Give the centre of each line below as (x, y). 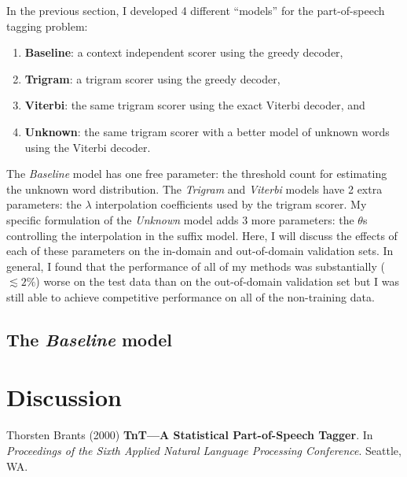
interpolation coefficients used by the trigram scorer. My (231, 204)
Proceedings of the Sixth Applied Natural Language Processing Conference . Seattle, (204, 450)
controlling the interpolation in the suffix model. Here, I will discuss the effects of (202, 235)
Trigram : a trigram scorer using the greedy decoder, (152, 78)
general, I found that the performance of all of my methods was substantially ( (196, 266)
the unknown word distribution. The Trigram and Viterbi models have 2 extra (194, 189)
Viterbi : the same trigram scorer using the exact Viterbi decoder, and (195, 105)
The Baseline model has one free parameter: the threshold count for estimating (197, 174)
